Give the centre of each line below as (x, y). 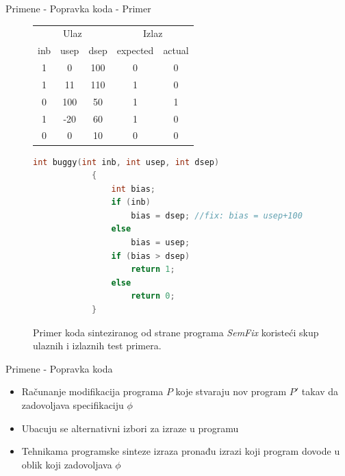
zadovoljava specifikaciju (73, 405)
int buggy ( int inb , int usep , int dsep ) (126, 162)
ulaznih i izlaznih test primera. (97, 346)
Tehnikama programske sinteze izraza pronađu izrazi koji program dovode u (181, 451)
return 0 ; (153, 296)
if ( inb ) (131, 202)
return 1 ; (153, 270)
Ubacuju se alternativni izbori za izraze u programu (130, 428)
